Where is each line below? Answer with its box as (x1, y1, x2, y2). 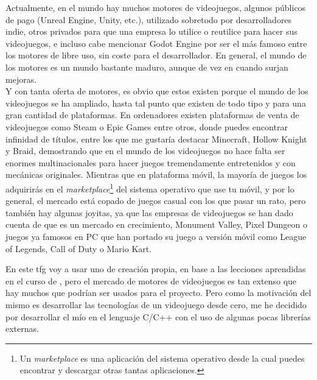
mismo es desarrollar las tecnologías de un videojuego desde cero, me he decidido (5, 298, 307, 311)
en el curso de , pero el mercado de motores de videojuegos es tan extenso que (5, 274, 297, 287)
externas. (5, 322, 39, 335)
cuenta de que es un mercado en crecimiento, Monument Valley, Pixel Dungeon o (5, 218, 307, 231)
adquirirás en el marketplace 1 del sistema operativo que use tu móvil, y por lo (5, 180, 294, 195)
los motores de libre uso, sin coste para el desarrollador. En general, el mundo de (5, 49, 307, 62)
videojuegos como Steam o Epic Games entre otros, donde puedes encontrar (5, 120, 288, 133)
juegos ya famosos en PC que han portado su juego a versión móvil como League (5, 230, 307, 242)
